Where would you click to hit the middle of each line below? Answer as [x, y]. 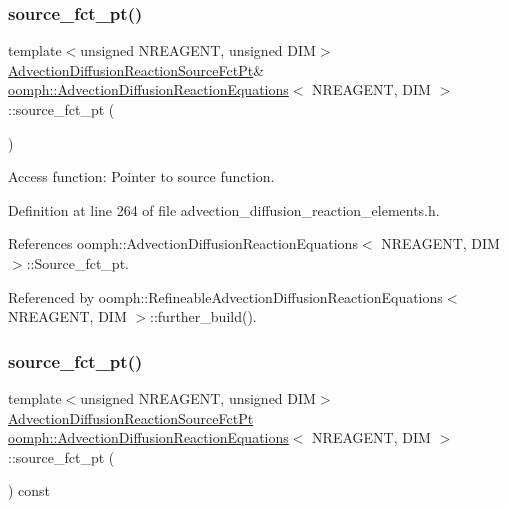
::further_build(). [203, 316]
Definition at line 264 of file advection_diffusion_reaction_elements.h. [224, 209]
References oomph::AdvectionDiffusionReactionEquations [183, 243]
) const [29, 490]
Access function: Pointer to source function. [141, 176]
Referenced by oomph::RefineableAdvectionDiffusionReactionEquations [225, 296]
